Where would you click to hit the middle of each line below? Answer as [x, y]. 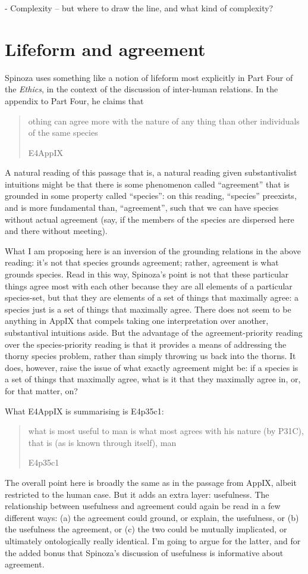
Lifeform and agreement [105, 49]
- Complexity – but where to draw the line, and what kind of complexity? [139, 8]
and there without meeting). [56, 231]
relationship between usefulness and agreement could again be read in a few [143, 506]
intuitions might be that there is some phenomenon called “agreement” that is [147, 184]
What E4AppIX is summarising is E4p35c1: [84, 411]
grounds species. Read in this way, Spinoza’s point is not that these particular [147, 274]
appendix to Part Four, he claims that [74, 100]
